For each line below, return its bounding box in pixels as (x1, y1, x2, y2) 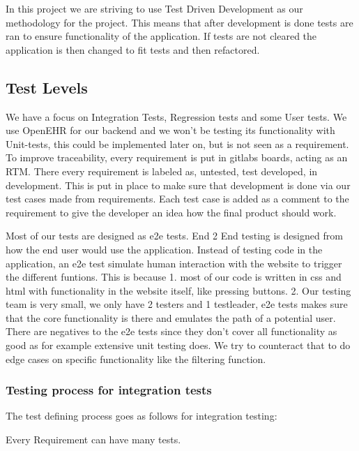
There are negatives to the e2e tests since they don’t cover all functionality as (6, 324, 337, 339)
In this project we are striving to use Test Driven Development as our (6, 1, 303, 15)
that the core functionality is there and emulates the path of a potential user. (6, 310, 336, 325)
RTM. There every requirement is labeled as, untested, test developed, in (6, 163, 318, 178)
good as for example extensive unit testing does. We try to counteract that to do (6, 338, 351, 353)
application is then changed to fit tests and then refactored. (6, 42, 260, 57)
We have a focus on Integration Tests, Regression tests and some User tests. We (6, 109, 347, 124)
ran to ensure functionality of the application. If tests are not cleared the (6, 29, 317, 43)
